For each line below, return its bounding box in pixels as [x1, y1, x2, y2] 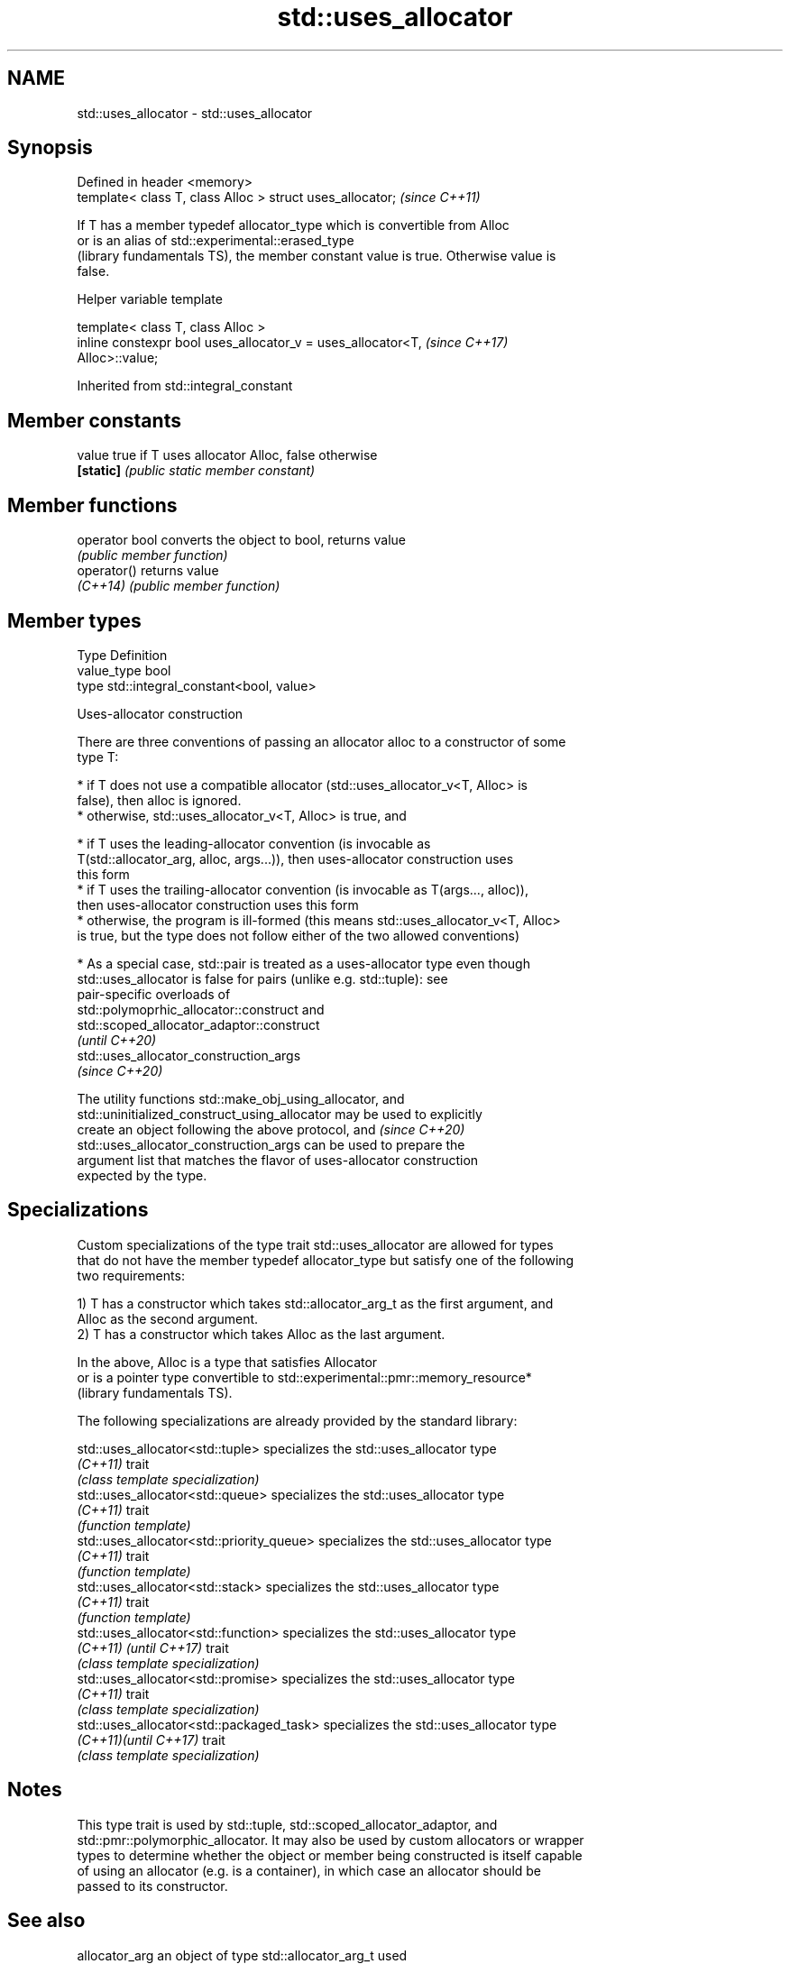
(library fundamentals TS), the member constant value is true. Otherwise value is [77, 248, 556, 264]
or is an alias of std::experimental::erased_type [77, 233, 354, 249]
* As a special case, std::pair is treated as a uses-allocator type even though [77, 955, 530, 971]
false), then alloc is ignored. [77, 792, 242, 808]
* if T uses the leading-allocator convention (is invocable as [77, 835, 431, 851]
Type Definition [77, 647, 168, 663]
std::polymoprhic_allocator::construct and [77, 1001, 325, 1017]
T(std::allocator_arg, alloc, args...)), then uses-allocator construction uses [77, 850, 514, 867]
